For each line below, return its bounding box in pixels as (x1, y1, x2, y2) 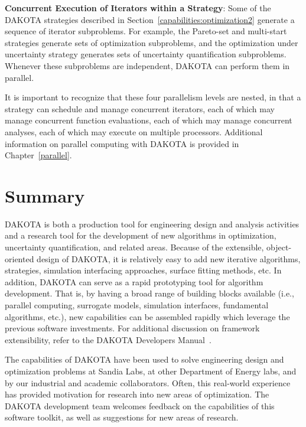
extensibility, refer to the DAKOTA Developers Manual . (5, 333, 211, 345)
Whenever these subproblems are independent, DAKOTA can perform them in (5, 59, 290, 71)
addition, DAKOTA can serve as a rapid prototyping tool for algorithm (5, 275, 263, 288)
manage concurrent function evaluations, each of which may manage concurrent (5, 114, 292, 126)
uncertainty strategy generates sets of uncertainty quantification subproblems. (5, 48, 287, 60)
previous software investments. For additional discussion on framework (5, 322, 260, 334)
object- (266, 241, 292, 253)
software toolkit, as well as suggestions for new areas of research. (5, 411, 239, 423)
